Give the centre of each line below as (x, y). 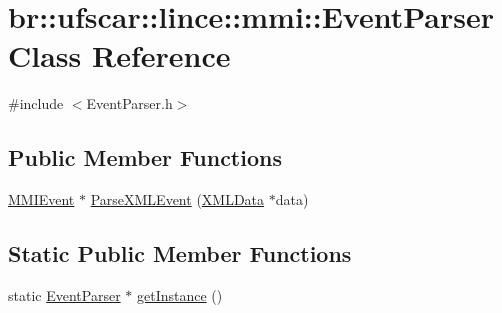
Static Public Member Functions (180, 253)
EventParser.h (129, 103)
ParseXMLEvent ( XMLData (177, 199)
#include (36, 103)
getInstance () (179, 294)
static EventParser (64, 294)
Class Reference (119, 55)
